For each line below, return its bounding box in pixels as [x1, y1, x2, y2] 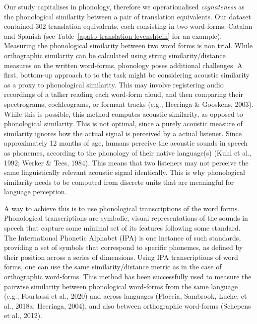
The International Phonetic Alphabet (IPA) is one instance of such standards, [4, 232, 241, 243]
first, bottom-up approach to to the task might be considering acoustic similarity [4, 70, 250, 80]
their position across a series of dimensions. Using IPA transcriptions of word [4, 251, 238, 262]
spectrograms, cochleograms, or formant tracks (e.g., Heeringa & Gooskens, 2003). [4, 98, 254, 109]
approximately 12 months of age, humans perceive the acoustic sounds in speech [4, 138, 248, 148]
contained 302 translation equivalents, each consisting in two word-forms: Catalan [4, 21, 253, 31]
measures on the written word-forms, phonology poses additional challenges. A [4, 60, 243, 70]
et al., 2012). [4, 310, 42, 321]
